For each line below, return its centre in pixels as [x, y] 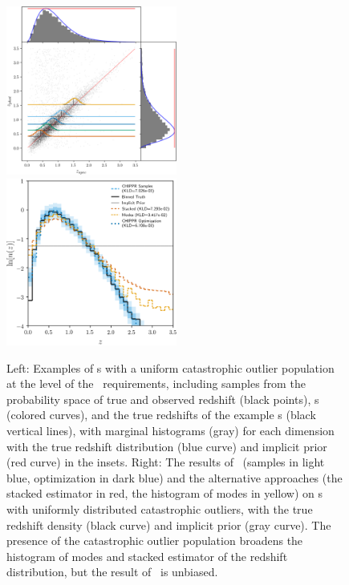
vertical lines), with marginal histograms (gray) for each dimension [170, 430]
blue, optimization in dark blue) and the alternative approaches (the [174, 477]
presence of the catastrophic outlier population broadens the [155, 541]
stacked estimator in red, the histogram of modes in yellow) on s [165, 493]
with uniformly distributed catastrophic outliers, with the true [160, 508]
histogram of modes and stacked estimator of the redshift [147, 556]
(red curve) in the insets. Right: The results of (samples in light [166, 462]
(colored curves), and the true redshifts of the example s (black [161, 415]
